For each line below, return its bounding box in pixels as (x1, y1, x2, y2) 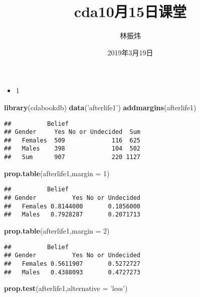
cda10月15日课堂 (74, 1, 187, 22)
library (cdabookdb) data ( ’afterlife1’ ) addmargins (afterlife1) (4, 102, 196, 112)
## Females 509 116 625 (4, 136, 141, 144)
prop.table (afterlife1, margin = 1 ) (4, 168, 110, 178)
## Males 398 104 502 (4, 145, 141, 153)
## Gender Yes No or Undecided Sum (4, 128, 141, 136)
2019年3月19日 (107, 47, 153, 57)
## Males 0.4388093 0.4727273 (4, 268, 141, 276)
